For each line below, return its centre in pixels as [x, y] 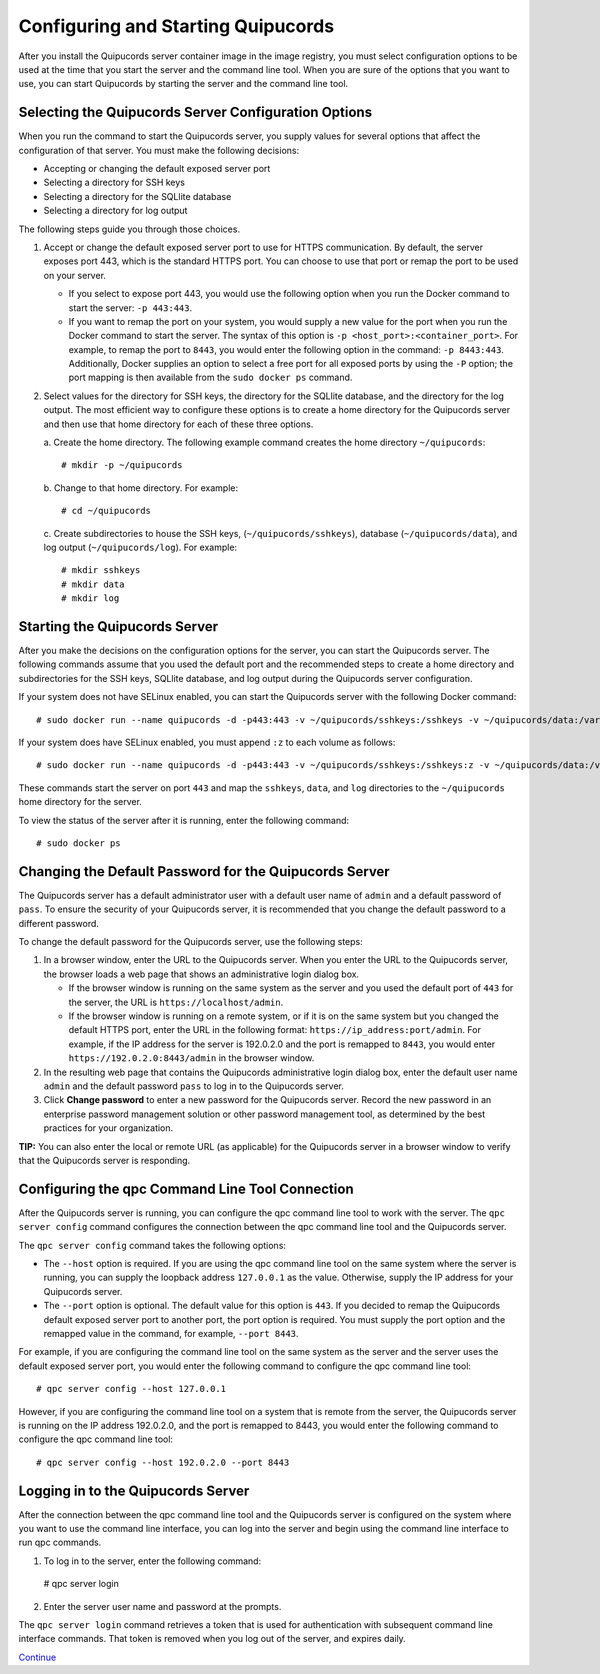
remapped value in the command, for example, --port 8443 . [171, 1333]
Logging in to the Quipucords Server [134, 1490]
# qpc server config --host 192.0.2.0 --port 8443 [163, 1462]
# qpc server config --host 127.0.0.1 [131, 1389]
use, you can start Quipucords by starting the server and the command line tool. [183, 84]
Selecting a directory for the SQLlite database [137, 196]
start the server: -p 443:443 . [130, 307]
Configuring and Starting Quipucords [176, 26]
